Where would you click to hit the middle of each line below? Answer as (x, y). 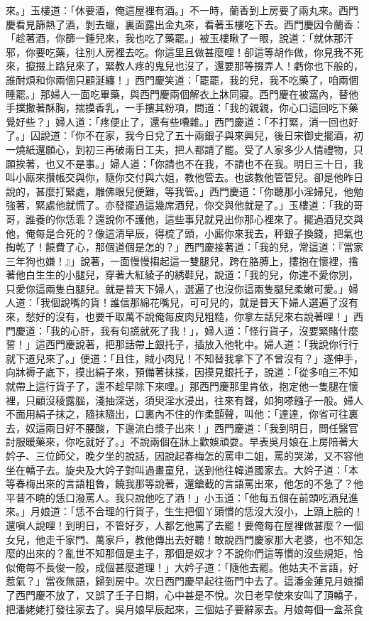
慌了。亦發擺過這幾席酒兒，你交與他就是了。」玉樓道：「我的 (214, 205)
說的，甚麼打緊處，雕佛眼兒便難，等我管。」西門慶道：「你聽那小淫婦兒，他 (180, 191)
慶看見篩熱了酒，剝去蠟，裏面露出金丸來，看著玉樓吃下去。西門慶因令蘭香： (184, 24)
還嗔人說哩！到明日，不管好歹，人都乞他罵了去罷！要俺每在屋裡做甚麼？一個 (184, 525)
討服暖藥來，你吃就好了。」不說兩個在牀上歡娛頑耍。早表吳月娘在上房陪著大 (182, 442)
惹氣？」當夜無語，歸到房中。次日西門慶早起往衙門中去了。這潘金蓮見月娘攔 (184, 581)
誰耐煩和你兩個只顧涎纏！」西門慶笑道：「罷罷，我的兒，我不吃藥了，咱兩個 (182, 79)
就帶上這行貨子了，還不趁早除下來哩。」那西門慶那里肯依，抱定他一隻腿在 (177, 386)
